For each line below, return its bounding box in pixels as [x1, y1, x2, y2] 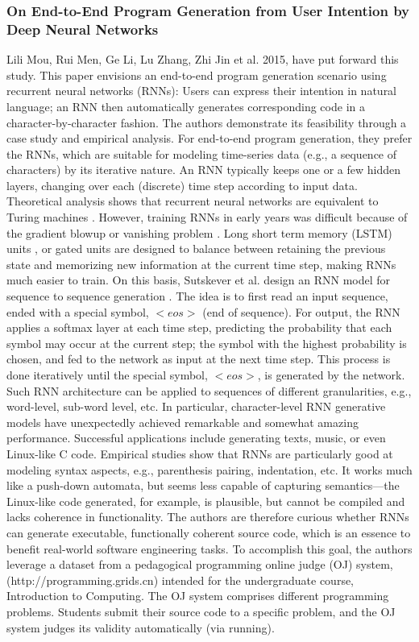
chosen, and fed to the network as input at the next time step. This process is [6, 350, 391, 367]
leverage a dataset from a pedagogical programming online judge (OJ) [6, 556, 353, 573]
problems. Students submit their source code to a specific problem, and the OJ [6, 603, 396, 619]
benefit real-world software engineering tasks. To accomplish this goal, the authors [6, 540, 413, 557]
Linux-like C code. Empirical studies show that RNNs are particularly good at [6, 445, 393, 462]
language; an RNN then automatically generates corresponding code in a [6, 97, 365, 114]
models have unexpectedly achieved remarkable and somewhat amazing [6, 413, 359, 430]
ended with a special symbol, [6, 303, 149, 320]
